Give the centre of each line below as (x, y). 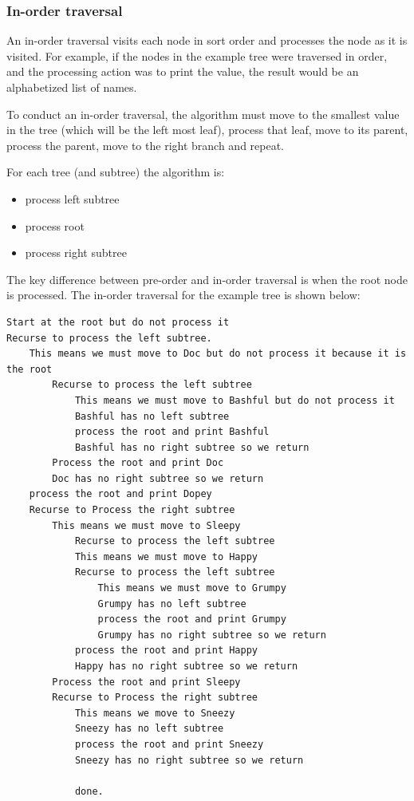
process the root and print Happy (166, 651)
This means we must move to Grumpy (192, 588)
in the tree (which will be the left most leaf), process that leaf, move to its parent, (207, 130)
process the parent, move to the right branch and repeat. (146, 145)
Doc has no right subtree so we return (158, 478)
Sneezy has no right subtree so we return (189, 760)
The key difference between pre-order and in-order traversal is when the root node (207, 279)
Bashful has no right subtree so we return (192, 447)
